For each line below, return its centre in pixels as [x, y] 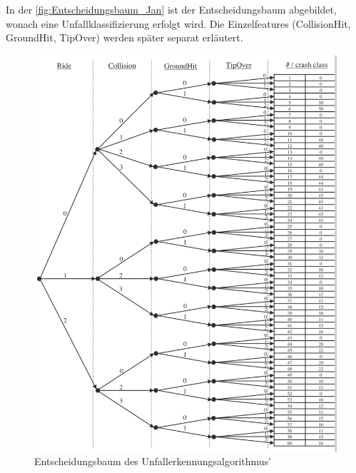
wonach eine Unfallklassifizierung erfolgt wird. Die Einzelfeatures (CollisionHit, [178, 23]
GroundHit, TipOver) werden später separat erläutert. [124, 37]
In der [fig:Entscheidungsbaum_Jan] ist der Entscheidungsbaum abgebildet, [171, 9]
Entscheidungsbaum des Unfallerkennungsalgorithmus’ [153, 461]
